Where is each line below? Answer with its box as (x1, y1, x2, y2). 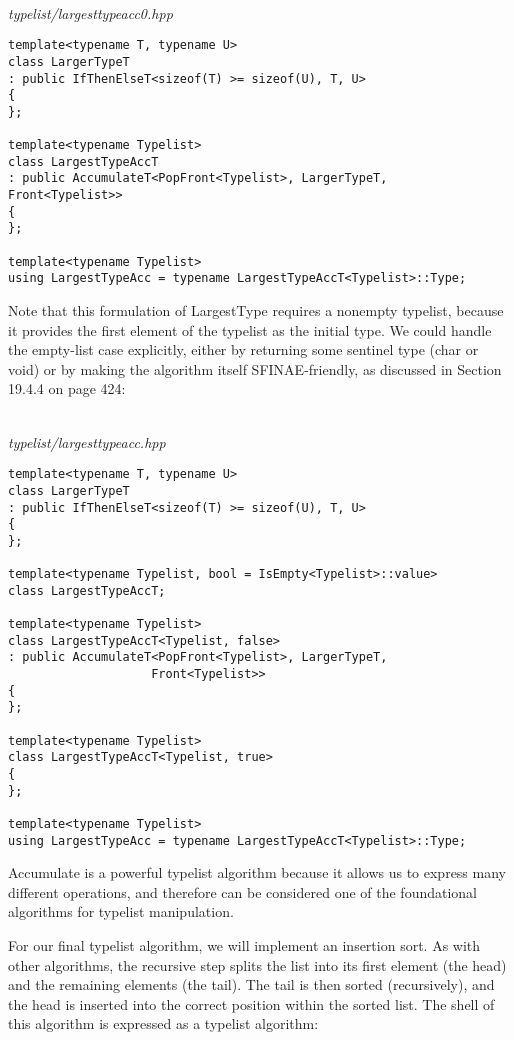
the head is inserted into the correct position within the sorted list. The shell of (8, 993, 495, 1014)
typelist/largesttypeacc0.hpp (8, 2, 173, 23)
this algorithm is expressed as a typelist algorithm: (8, 1013, 319, 1034)
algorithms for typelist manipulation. (8, 901, 234, 922)
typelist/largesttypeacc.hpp (8, 431, 166, 452)
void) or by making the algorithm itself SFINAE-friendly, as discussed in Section (8, 358, 502, 379)
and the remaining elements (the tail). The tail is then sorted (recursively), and (8, 974, 495, 995)
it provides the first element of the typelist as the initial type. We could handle (8, 319, 492, 340)
